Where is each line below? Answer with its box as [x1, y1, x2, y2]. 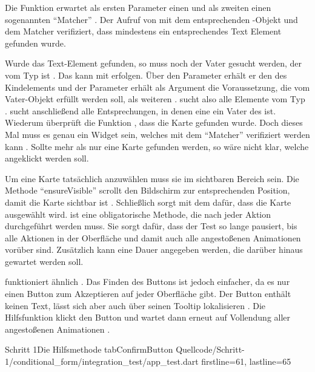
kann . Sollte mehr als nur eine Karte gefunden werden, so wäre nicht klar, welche [5, 140, 309, 152]
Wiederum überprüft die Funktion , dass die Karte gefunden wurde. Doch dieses [5, 116, 303, 129]
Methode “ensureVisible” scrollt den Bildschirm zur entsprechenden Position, [5, 184, 290, 197]
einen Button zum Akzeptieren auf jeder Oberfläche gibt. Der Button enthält [5, 287, 291, 300]
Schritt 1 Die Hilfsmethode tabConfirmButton [5, 343, 173, 356]
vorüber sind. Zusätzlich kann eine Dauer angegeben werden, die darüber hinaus [5, 243, 303, 256]
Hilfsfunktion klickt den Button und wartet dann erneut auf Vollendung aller [5, 311, 291, 324]
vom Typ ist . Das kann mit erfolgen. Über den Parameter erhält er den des [5, 68, 287, 81]
